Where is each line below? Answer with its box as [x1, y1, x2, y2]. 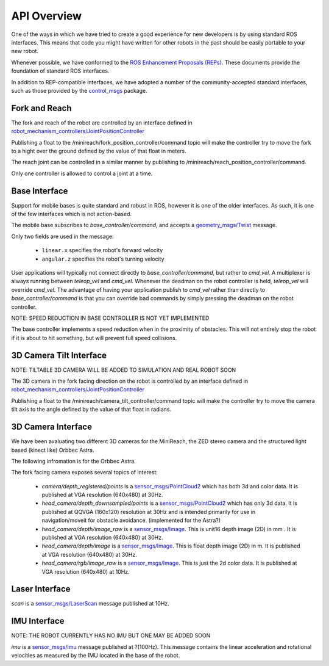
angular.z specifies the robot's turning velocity [41, 255, 164, 262]
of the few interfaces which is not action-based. [11, 211, 132, 218]
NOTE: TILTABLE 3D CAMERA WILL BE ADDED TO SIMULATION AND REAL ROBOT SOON [11, 366, 236, 374]
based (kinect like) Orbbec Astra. [11, 446, 94, 454]
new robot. [11, 48, 39, 55]
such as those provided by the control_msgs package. [11, 87, 147, 94]
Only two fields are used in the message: [11, 233, 114, 240]
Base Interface [11, 186, 68, 196]
